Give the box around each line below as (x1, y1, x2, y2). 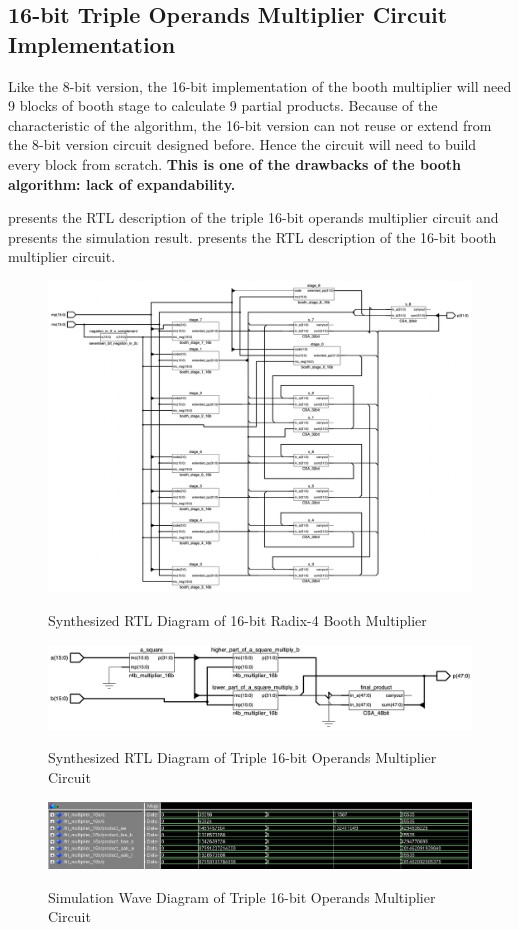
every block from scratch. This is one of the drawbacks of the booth (8, 153, 462, 174)
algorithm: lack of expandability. (8, 173, 236, 194)
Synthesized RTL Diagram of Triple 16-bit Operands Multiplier (48, 747, 437, 768)
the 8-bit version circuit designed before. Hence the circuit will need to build (8, 134, 477, 155)
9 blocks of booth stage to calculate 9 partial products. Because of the (8, 95, 438, 116)
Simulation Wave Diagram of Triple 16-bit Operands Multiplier (48, 886, 436, 907)
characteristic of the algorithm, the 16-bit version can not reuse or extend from (8, 114, 492, 135)
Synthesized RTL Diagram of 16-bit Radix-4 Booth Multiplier (48, 609, 427, 630)
